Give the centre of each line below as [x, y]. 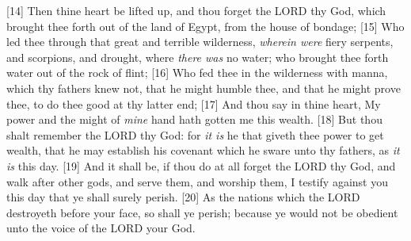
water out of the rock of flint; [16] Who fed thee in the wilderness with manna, [197, 73]
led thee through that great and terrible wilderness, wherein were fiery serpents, [200, 42]
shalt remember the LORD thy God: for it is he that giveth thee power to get [195, 134]
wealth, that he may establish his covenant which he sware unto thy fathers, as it [203, 150]
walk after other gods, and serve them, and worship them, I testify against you [197, 181]
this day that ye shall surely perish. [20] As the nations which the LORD [183, 197]
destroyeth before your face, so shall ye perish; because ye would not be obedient [202, 212]
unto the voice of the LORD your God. [101, 228]
